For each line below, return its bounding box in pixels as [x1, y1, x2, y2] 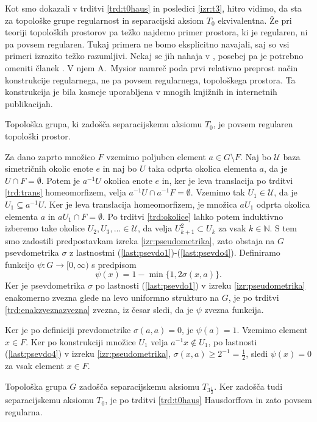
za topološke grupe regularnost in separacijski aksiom [5, 13, 204, 26]
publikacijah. [5, 97, 53, 110]
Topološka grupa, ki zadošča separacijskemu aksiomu [5, 118, 202, 130]
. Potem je [41, 174, 80, 186]
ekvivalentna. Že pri [218, 13, 292, 26]
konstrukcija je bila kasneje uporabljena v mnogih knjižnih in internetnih [5, 85, 277, 98]
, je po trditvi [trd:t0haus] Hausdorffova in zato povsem [105, 393, 312, 406]
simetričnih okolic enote [5, 162, 93, 175]
